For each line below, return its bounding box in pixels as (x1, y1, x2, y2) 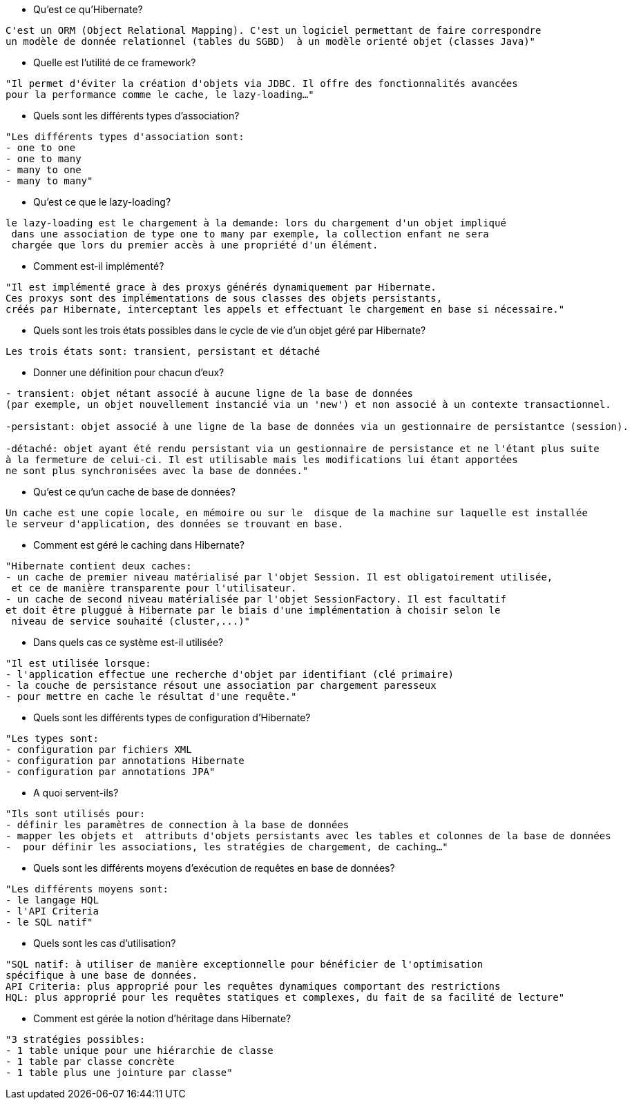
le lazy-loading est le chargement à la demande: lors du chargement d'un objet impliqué (6, 217, 506, 228)
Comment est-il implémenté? (33, 260, 164, 272)
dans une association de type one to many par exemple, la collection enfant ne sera (11, 228, 489, 239)
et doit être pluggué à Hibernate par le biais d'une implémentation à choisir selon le (6, 605, 501, 616)
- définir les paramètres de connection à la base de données (6, 819, 349, 830)
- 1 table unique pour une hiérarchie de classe (6, 1045, 274, 1056)
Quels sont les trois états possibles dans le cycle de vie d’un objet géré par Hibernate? (33, 324, 426, 336)
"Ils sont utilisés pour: (6, 808, 146, 819)
